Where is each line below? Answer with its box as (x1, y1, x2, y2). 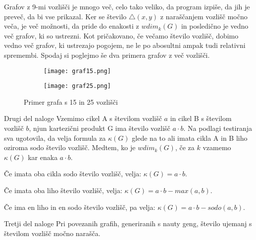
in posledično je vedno (181, 21, 249, 31)
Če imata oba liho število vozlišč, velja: (4, 185, 122, 196)
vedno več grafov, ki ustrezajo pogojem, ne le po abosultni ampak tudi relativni (4, 40, 246, 50)
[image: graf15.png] (44, 67, 111, 75)
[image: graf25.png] (44, 82, 111, 90)
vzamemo (203, 142, 231, 153)
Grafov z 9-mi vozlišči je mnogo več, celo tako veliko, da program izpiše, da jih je (4, 1, 250, 11)
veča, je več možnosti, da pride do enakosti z (4, 21, 139, 31)
